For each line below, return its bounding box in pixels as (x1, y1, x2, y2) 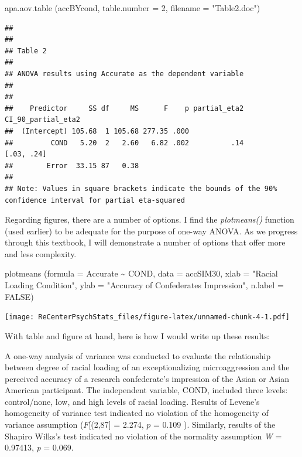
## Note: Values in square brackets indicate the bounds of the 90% (5, 184, 277, 193)
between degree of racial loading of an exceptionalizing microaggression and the (5, 361, 290, 373)
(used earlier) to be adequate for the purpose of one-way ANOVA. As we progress (5, 224, 298, 237)
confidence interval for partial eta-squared (5, 196, 185, 204)
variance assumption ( (5, 418, 84, 431)
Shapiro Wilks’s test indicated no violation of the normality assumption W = (5, 429, 282, 442)
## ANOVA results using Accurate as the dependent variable (5, 69, 244, 78)
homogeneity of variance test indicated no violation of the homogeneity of (5, 407, 269, 419)
